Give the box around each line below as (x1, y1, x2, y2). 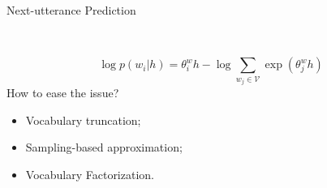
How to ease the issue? (6, 84, 119, 101)
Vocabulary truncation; (25, 111, 141, 128)
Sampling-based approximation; (25, 139, 183, 156)
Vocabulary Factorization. (25, 165, 154, 182)
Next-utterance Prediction (6, 2, 136, 18)
